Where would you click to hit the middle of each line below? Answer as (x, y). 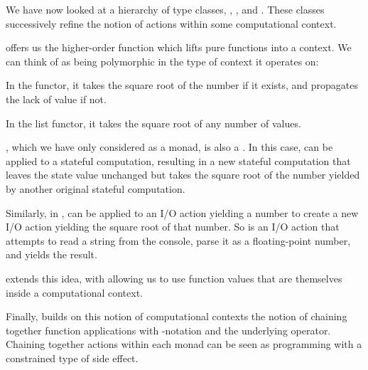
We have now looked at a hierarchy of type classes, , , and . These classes (165, 9)
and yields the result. (52, 254)
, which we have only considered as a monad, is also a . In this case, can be (169, 147)
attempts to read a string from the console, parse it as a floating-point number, (178, 240)
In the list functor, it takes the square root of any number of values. (153, 123)
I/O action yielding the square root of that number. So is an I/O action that (173, 227)
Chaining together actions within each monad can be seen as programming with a (184, 344)
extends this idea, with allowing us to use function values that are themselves (174, 278)
